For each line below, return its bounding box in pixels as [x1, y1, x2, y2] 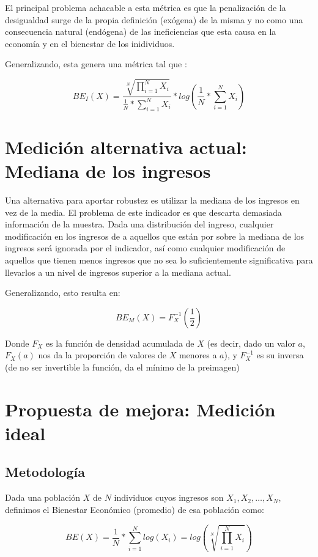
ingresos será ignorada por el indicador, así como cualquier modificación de [5, 242, 286, 254]
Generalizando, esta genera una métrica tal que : [5, 57, 187, 70]
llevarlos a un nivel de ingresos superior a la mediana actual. [5, 265, 231, 278]
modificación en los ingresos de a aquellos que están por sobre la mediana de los [5, 229, 305, 242]
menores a [179, 349, 217, 361]
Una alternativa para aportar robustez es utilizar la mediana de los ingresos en [5, 194, 300, 206]
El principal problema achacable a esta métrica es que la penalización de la [5, 1, 286, 13]
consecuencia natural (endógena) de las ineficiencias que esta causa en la [5, 25, 276, 38]
